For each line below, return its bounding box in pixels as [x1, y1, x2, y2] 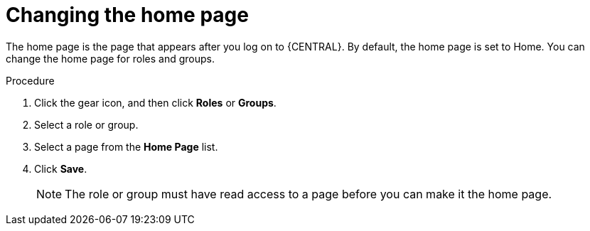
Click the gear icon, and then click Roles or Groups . [34, 96, 277, 109]
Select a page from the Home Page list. [34, 140, 218, 153]
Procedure [6, 74, 55, 87]
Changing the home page [6, 3, 249, 27]
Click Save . [34, 162, 87, 175]
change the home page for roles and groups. [6, 52, 215, 65]
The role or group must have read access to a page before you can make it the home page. [65, 186, 552, 201]
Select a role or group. [34, 118, 139, 131]
